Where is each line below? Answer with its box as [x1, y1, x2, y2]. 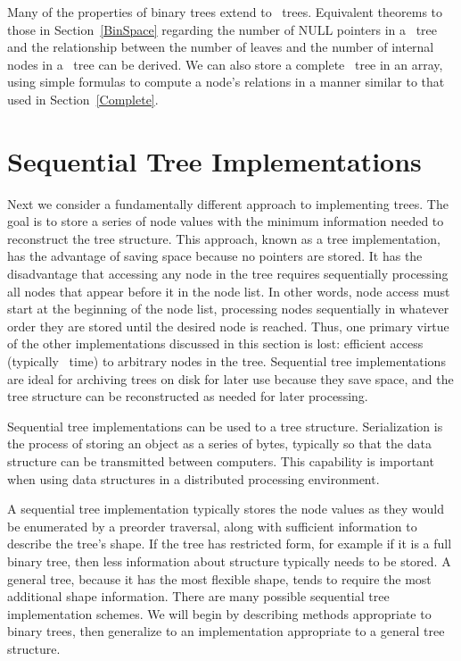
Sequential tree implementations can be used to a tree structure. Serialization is [7, 416, 443, 435]
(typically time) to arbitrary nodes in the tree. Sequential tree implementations [7, 352, 446, 371]
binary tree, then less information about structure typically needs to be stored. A [7, 551, 451, 570]
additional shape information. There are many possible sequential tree [7, 587, 390, 606]
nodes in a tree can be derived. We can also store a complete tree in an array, [7, 54, 443, 73]
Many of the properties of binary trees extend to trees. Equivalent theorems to [7, 3, 443, 21]
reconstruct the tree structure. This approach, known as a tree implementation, [7, 229, 440, 247]
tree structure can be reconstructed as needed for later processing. [7, 387, 368, 406]
